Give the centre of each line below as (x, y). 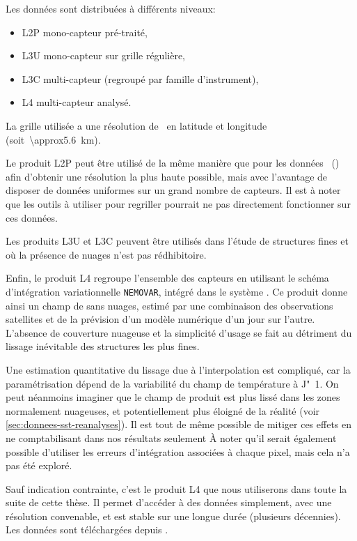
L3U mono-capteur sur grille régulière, (103, 55)
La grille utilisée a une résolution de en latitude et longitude (136, 125)
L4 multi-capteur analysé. (77, 102)
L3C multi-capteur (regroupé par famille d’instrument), (140, 78)
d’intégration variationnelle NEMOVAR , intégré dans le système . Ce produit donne (177, 291)
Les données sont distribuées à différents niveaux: (111, 8)
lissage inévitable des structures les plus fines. (103, 346)
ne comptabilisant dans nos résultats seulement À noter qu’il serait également (171, 437)
